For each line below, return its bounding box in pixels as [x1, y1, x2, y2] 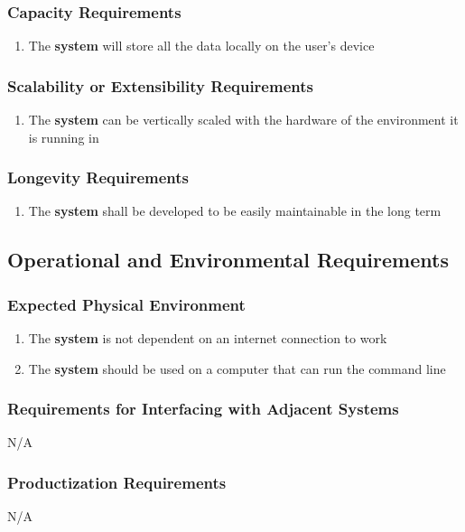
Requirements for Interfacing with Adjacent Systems [7, 397, 399, 420]
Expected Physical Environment [7, 293, 246, 315]
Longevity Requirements [7, 166, 190, 189]
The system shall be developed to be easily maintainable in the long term [28, 201, 442, 220]
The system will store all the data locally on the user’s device [28, 36, 375, 55]
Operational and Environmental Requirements [7, 246, 449, 274]
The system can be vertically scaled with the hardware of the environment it [28, 110, 459, 129]
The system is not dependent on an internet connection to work [28, 329, 387, 348]
